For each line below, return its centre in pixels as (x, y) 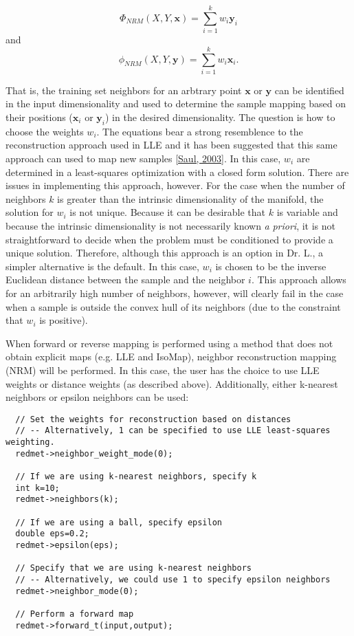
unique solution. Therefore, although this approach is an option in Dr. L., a (165, 253)
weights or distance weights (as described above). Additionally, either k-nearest (172, 383)
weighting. (30, 442)
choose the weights (45, 131)
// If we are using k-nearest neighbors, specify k (136, 476)
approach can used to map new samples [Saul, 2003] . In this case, (143, 158)
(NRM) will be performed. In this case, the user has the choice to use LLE (163, 370)
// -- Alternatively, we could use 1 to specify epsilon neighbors (173, 579)
